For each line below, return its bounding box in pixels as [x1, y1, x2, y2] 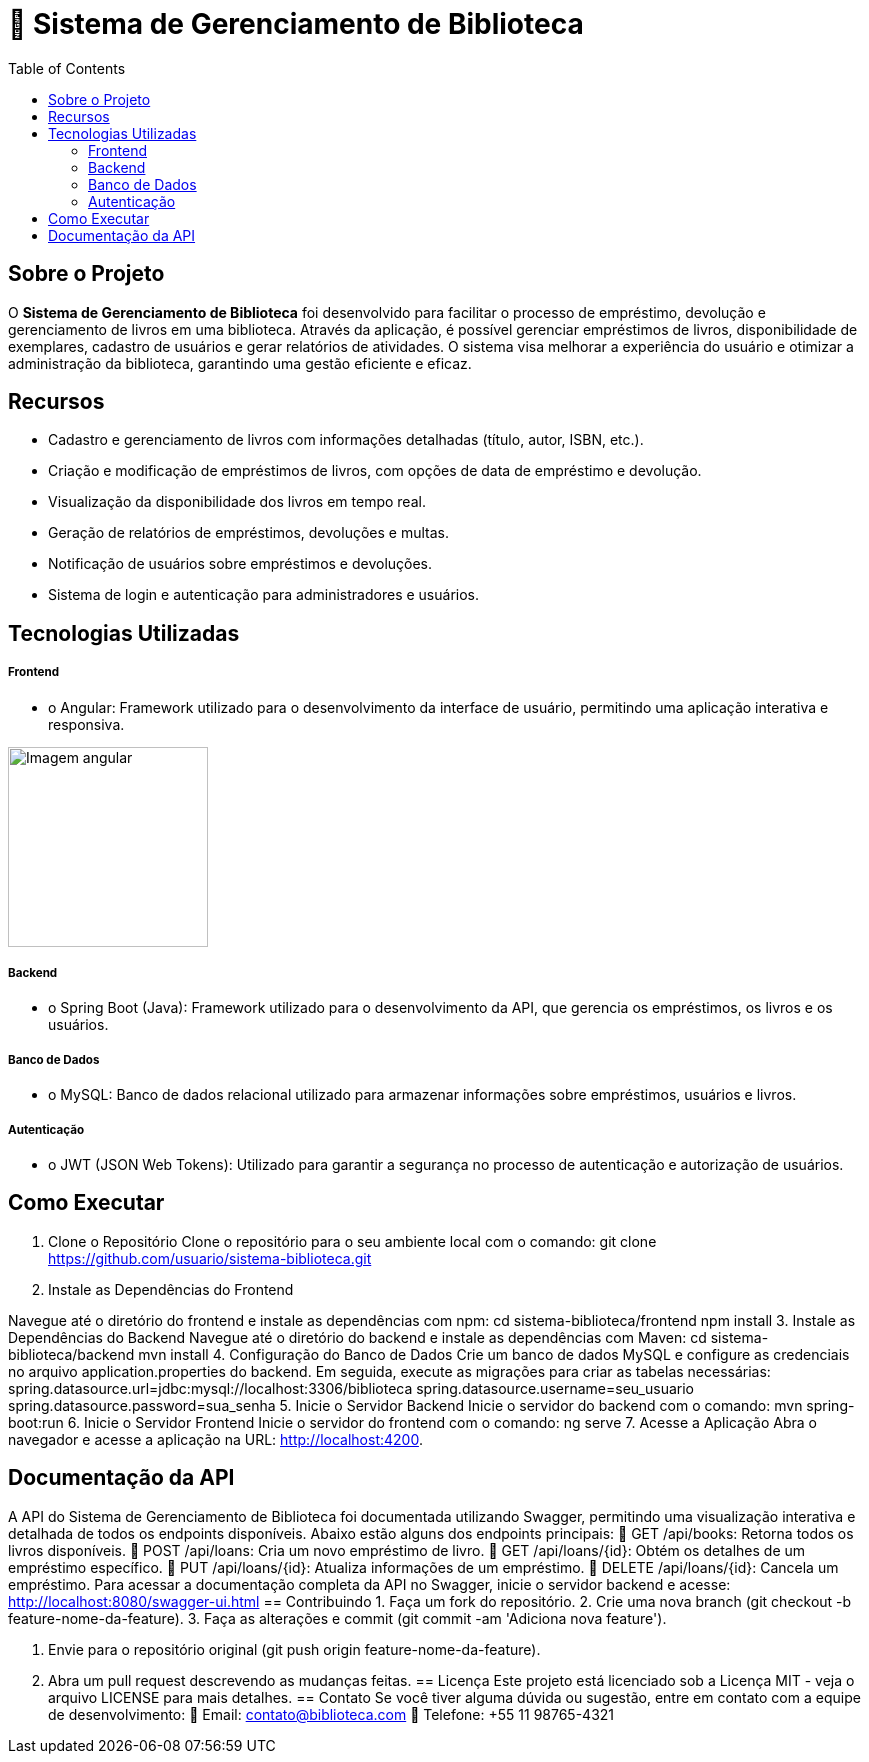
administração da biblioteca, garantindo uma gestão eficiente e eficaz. [8, 354, 472, 372]
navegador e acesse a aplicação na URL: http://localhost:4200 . [8, 1430, 423, 1448]
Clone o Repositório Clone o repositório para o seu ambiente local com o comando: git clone [48, 1232, 657, 1250]
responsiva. [48, 715, 125, 733]
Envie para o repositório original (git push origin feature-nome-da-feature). [48, 1640, 541, 1658]
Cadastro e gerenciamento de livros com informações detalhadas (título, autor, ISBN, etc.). [48, 431, 644, 449]
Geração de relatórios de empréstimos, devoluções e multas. [48, 524, 449, 542]
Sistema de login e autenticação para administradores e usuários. [48, 586, 479, 604]
